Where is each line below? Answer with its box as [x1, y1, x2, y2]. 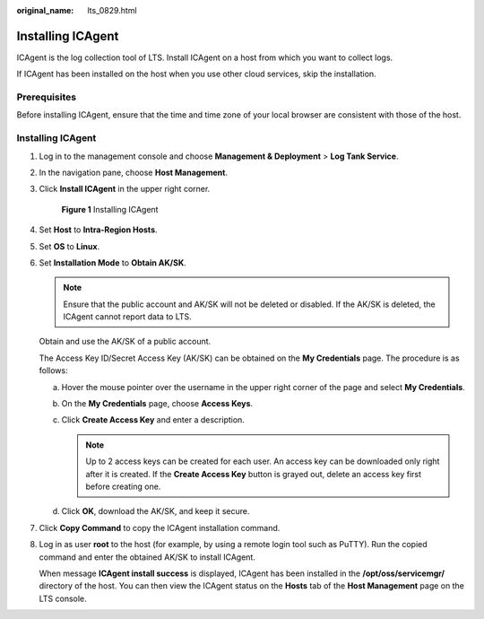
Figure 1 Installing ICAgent [61, 204, 159, 214]
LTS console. [39, 593, 87, 604]
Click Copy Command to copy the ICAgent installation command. [39, 522, 281, 533]
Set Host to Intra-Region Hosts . [39, 224, 158, 235]
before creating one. [85, 481, 161, 492]
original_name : [16, 5, 74, 15]
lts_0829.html [87, 5, 138, 15]
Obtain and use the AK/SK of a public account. [39, 336, 212, 347]
